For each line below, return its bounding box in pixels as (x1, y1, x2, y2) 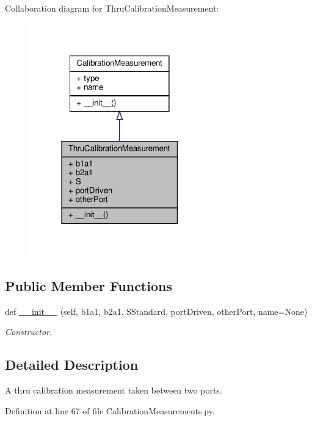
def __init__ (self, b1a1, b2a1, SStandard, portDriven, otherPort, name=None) (5, 304, 308, 317)
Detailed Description (5, 355, 139, 374)
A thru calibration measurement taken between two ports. (5, 384, 222, 397)
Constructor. (5, 325, 53, 338)
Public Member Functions (5, 276, 172, 295)
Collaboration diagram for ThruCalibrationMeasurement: (5, 2, 219, 14)
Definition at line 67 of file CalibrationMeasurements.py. (5, 404, 215, 417)
